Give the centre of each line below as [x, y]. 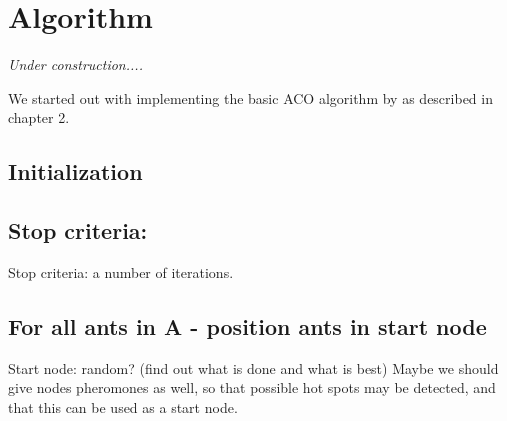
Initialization [75, 171]
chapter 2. [39, 117]
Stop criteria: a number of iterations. [121, 271]
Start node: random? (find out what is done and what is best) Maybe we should [253, 367]
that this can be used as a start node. [123, 406]
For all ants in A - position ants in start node [247, 325]
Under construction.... [75, 64]
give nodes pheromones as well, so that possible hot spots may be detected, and [252, 387]
